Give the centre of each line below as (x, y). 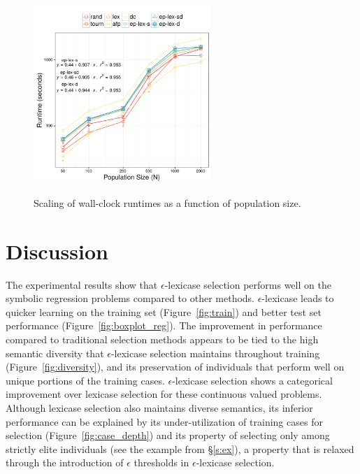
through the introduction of (65, 462)
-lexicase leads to (298, 298)
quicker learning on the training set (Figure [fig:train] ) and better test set (164, 311)
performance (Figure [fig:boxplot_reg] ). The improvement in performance (164, 325)
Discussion (57, 251)
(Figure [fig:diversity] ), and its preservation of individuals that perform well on (175, 367)
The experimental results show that (82, 284)
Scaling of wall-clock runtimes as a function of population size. (167, 202)
